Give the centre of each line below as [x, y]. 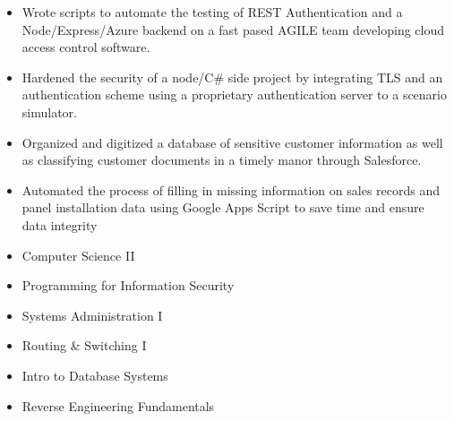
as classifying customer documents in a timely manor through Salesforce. [222, 160]
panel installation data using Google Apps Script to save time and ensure [223, 207]
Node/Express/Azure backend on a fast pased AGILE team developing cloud [233, 29]
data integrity [60, 224]
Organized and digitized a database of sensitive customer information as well [232, 142]
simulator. [49, 112]
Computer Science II [78, 255]
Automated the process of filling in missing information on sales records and [231, 189]
